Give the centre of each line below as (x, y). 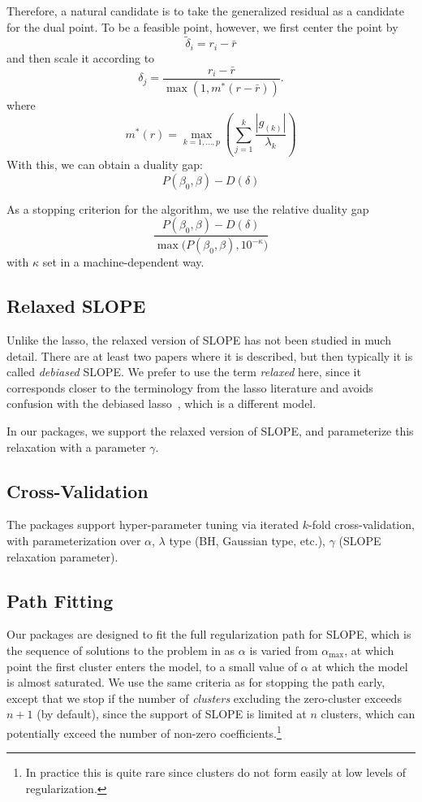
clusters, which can (368, 714)
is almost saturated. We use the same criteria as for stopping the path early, (196, 682)
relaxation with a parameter (76, 447)
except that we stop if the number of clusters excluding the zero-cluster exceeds (204, 698)
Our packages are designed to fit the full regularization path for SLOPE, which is (209, 634)
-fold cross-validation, (362, 525)
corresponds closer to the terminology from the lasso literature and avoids (190, 387)
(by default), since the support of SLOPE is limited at (172, 714)
